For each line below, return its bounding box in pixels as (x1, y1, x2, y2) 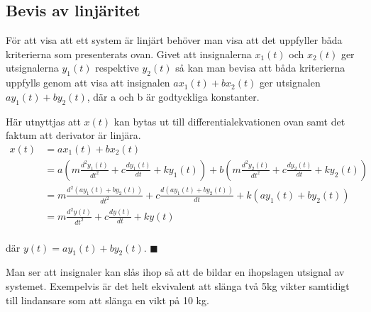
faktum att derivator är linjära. (6, 128, 141, 143)
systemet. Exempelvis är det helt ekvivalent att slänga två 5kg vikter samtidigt (6, 279, 350, 294)
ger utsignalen (259, 75, 321, 90)
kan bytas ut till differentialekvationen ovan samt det (113, 113, 345, 128)
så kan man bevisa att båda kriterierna (175, 60, 345, 75)
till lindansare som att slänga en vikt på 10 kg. (6, 292, 209, 307)
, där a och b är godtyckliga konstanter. (87, 89, 260, 104)
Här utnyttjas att (6, 113, 81, 128)
